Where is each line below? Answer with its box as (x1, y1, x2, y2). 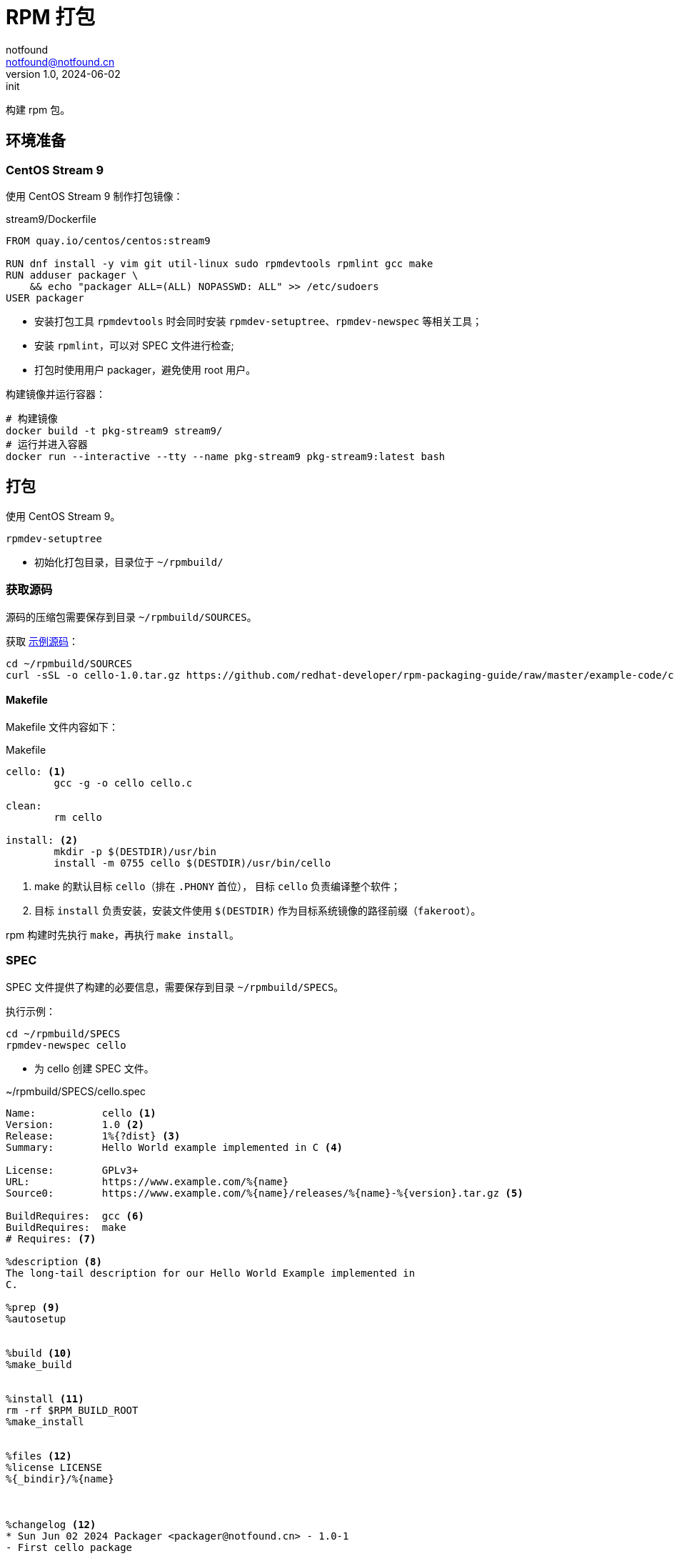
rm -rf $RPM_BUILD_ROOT (6, 1404, 139, 1416)
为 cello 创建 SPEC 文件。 (34, 1062, 154, 1074)
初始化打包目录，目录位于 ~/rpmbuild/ (34, 555, 223, 568)
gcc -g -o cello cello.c (54, 777, 193, 789)
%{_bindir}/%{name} (6, 1472, 114, 1485)
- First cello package (6, 1541, 133, 1553)
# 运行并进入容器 (6, 438, 88, 450)
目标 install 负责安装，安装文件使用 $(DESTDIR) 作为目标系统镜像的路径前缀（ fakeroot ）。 (34, 904, 481, 917)
